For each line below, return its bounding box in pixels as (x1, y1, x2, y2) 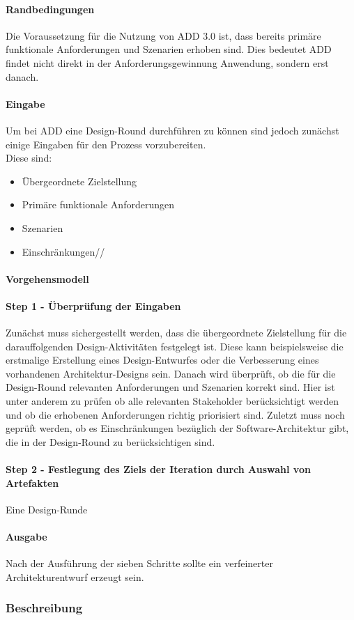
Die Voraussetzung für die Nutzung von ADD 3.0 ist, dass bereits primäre (6, 28, 321, 42)
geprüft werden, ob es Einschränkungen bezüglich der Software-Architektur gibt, (6, 421, 349, 435)
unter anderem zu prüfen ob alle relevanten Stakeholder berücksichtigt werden (6, 394, 339, 408)
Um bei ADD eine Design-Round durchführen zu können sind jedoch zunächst (6, 123, 339, 137)
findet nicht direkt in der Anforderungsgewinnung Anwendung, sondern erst (6, 55, 329, 70)
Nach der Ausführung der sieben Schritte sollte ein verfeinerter (6, 556, 273, 571)
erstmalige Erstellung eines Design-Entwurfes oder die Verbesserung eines (6, 352, 319, 367)
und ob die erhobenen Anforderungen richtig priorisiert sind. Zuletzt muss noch (6, 407, 345, 421)
